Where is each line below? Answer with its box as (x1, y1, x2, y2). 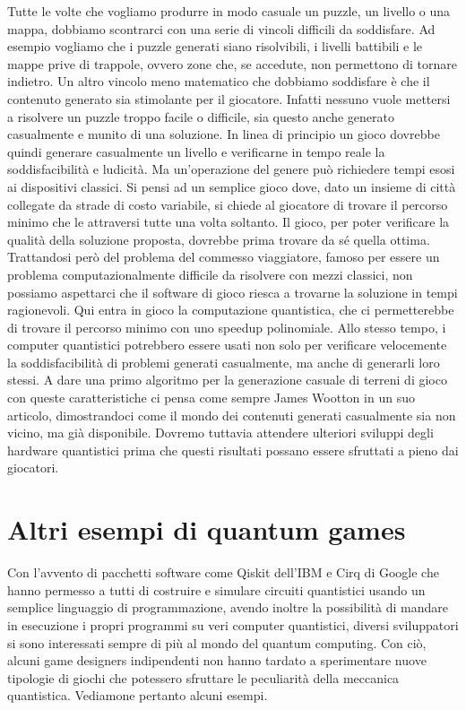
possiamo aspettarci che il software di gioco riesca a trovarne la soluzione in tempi (7, 282, 458, 301)
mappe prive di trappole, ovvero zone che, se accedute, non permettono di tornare (7, 54, 457, 73)
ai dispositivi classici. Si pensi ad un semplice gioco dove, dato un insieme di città (7, 177, 456, 195)
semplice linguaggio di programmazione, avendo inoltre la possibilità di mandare (7, 598, 448, 617)
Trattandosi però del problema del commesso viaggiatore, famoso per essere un (7, 247, 440, 266)
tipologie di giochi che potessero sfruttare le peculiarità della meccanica (7, 668, 400, 687)
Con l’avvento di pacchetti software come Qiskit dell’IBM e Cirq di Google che (7, 563, 439, 582)
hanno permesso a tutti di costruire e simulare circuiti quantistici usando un (7, 580, 426, 599)
